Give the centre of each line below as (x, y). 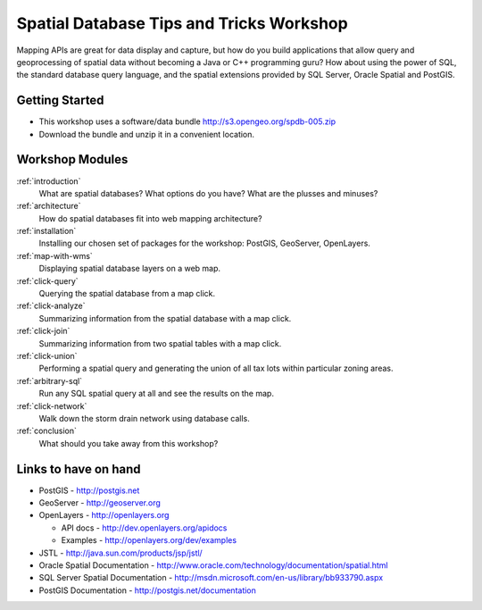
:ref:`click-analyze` (51, 306)
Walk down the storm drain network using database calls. (144, 418)
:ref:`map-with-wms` (54, 255)
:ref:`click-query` (48, 280)
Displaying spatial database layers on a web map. (130, 269)
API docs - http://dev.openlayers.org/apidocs (144, 528)
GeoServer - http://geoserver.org (100, 503)
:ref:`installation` (46, 231)
